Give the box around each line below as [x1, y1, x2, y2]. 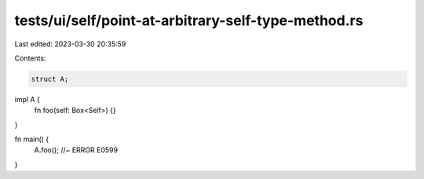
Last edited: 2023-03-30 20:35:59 [14, 39, 126, 49]
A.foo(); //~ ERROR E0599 [34, 145, 118, 155]
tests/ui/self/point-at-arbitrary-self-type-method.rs [14, 12, 364, 29]
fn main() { [14, 134, 49, 144]
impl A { [14, 94, 41, 104]
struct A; [31, 75, 69, 83]
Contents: [14, 53, 46, 63]
